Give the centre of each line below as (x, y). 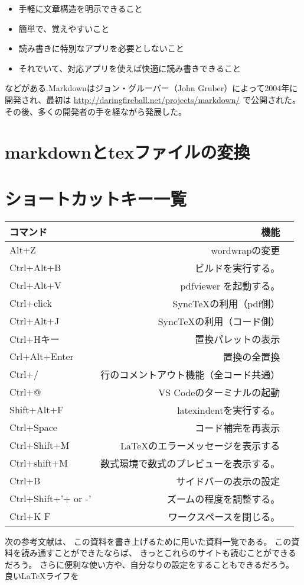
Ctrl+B (25, 481)
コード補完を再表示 (238, 427)
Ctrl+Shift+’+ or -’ (50, 499)
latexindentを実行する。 (229, 410)
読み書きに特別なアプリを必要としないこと (101, 48)
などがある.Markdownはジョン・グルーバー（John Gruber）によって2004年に (151, 88)
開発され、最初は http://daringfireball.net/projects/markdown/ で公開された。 (153, 99)
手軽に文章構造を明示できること (81, 8)
